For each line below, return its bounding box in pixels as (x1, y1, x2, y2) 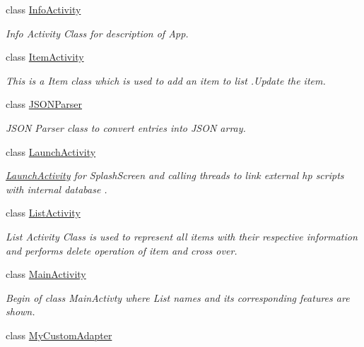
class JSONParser (6, 97, 83, 111)
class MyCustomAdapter (6, 327, 112, 342)
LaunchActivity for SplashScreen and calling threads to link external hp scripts (6, 168, 344, 183)
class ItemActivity (6, 49, 84, 64)
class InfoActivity (6, 2, 81, 16)
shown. (6, 304, 35, 319)
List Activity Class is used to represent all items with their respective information (6, 229, 358, 243)
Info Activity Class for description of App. (6, 25, 189, 40)
